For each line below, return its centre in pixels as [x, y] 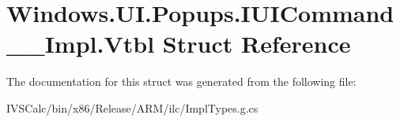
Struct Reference [257, 44]
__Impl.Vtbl [81, 44]
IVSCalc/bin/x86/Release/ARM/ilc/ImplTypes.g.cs [132, 107]
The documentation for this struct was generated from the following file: [181, 81]
